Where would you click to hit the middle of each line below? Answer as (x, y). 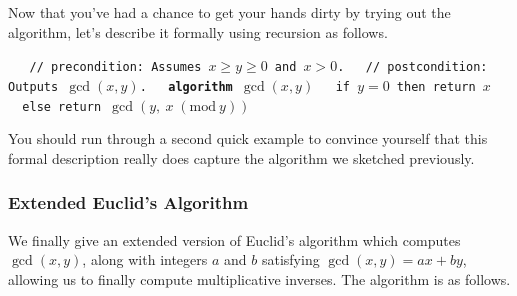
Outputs (33, 86)
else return (62, 106)
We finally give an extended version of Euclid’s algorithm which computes (234, 239)
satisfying (290, 259)
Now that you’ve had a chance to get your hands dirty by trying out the (229, 12)
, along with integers (145, 259)
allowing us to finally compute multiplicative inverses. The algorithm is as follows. (259, 278)
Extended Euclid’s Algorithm (128, 202)
